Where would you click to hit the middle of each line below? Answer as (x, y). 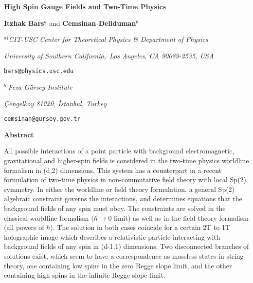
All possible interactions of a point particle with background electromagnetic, (119, 151)
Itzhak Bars (24, 23)
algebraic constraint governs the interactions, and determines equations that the (123, 198)
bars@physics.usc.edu (39, 71)
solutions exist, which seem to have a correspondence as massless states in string (124, 256)
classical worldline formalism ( (49, 217)
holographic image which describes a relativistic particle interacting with (112, 236)
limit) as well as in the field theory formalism (181, 217)
